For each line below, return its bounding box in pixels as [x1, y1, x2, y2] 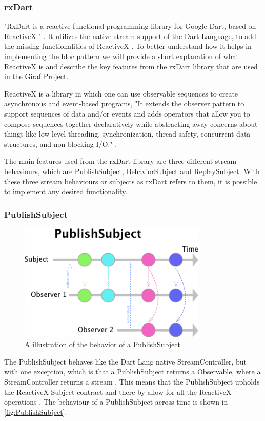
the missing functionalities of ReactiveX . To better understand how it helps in [4, 41, 252, 51]
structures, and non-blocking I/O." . [4, 138, 117, 149]
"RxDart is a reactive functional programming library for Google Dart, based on [4, 21, 256, 31]
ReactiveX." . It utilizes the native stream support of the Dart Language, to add [4, 30, 256, 41]
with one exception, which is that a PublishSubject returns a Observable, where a [4, 366, 261, 377]
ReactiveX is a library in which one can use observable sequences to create [4, 88, 238, 99]
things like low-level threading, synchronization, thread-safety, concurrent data [4, 128, 251, 139]
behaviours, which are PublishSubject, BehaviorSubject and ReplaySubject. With [4, 165, 260, 176]
